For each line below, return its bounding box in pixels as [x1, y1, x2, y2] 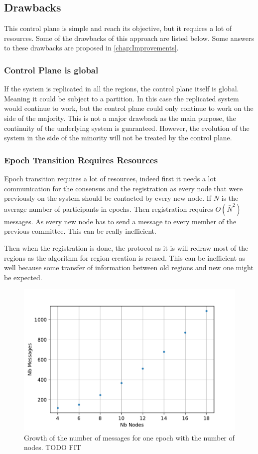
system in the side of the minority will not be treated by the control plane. [4, 132, 232, 143]
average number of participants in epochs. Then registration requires [4, 203, 213, 214]
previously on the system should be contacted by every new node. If [4, 193, 212, 203]
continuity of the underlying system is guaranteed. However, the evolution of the [4, 122, 250, 133]
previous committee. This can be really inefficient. [4, 226, 156, 236]
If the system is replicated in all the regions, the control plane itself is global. [4, 83, 239, 94]
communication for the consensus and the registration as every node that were [4, 183, 243, 193]
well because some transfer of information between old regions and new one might [4, 262, 254, 273]
